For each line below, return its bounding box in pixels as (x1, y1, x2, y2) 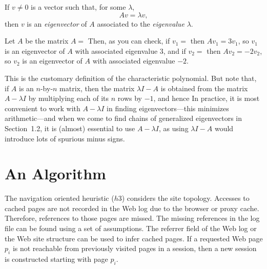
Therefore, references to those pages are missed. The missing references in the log (5, 213, 260, 223)
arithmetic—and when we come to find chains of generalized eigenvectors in (5, 113, 242, 123)
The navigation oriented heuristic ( (5, 193, 114, 203)
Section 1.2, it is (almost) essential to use (5, 122, 135, 133)
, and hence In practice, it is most (153, 93, 260, 104)
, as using (158, 122, 189, 133)
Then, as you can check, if (88, 35, 170, 46)
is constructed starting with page (5, 254, 108, 264)
